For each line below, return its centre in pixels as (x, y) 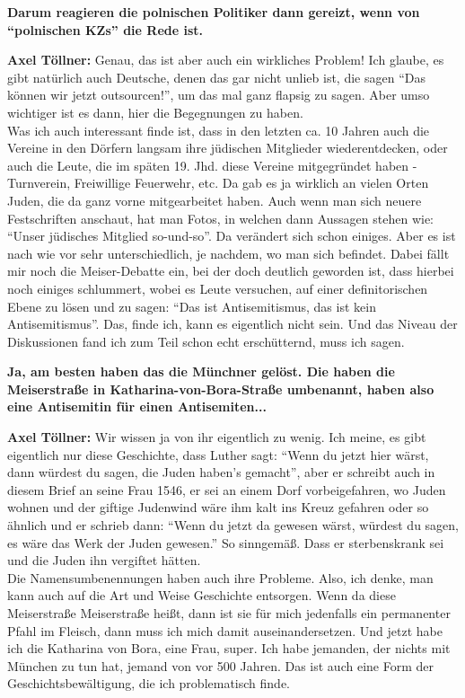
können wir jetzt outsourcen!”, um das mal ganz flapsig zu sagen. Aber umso (219, 95)
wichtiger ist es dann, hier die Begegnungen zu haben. (155, 112)
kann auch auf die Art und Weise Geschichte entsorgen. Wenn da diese (202, 595)
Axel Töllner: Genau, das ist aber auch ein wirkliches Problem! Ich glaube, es (226, 60)
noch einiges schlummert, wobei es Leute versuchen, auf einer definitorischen (218, 288)
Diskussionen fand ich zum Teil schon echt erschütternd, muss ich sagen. (206, 341)
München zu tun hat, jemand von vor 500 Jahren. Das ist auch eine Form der (220, 665)
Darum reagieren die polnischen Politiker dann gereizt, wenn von (214, 12)
